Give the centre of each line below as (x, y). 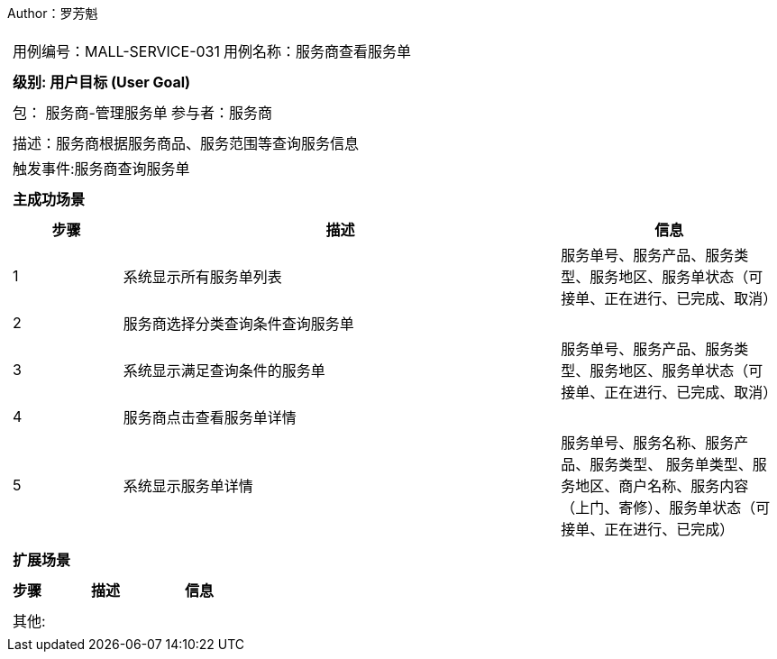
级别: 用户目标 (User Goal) (102, 82)
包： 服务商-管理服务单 (90, 113)
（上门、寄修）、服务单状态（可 (666, 508)
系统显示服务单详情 (188, 486)
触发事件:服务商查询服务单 (101, 169)
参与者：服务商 (221, 113)
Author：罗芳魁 (53, 13)
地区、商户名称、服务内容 (662, 486)
